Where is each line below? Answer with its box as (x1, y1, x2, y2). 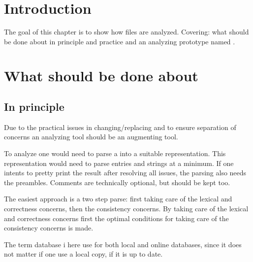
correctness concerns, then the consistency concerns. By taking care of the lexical (4, 203, 249, 214)
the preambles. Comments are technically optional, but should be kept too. (4, 177, 230, 187)
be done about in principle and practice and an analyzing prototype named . (4, 36, 235, 46)
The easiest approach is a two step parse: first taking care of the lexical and (4, 194, 232, 204)
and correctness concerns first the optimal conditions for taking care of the (4, 213, 229, 223)
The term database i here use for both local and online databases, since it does (4, 239, 242, 249)
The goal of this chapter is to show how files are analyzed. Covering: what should (4, 27, 249, 37)
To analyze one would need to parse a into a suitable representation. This (4, 148, 226, 159)
